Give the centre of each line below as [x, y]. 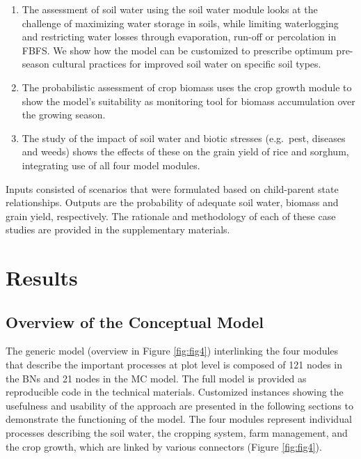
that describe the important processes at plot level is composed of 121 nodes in [174, 365]
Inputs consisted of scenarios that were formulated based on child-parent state [172, 188]
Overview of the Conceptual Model [135, 321]
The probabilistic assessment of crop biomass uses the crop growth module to [187, 87]
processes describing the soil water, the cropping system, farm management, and [177, 433]
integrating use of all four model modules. [111, 165]
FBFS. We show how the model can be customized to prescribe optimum [177, 50]
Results [42, 278]
